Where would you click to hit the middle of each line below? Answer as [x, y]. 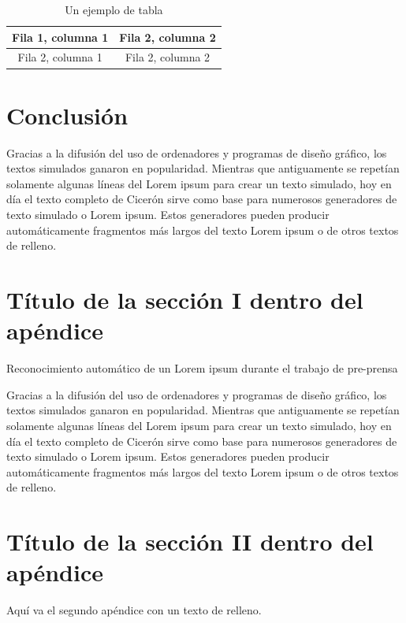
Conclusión [67, 115]
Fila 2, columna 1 [60, 57]
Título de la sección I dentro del [185, 299]
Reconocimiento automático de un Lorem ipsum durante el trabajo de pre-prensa [202, 368]
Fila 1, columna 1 [60, 37]
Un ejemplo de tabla [114, 9]
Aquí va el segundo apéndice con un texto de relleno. [134, 610]
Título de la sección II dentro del [190, 541]
